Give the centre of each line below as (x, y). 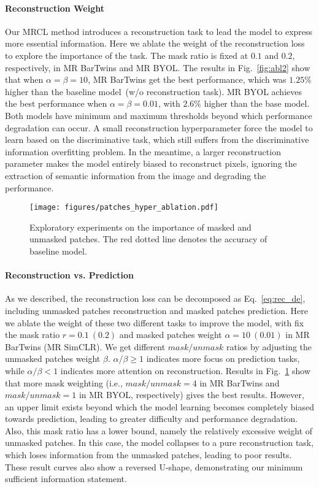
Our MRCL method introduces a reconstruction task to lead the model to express (159, 31)
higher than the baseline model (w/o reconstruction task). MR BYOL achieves (153, 91)
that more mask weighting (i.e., (64, 382)
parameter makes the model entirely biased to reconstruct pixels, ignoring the (151, 163)
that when (24, 79)
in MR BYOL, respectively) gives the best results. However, (191, 395)
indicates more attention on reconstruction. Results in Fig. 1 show (186, 370)
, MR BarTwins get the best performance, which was (187, 79)
